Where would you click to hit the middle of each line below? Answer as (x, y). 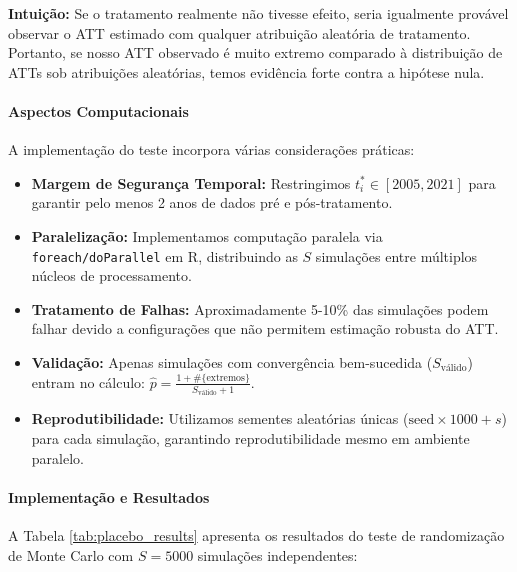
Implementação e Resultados (109, 496)
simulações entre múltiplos (396, 255)
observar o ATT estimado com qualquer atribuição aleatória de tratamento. (239, 32)
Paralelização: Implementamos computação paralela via (207, 235)
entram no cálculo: (88, 381)
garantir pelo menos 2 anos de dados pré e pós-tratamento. (212, 202)
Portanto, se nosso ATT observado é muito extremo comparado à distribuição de (255, 52)
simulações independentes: (277, 554)
